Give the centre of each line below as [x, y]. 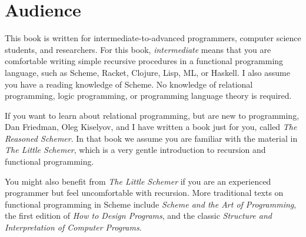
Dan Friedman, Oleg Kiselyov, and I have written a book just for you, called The [151, 127]
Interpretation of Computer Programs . [73, 227]
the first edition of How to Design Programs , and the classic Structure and [138, 216]
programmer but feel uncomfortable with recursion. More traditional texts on [144, 193]
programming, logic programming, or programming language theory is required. [148, 96]
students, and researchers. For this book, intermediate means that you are [138, 49]
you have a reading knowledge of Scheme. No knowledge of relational [129, 84]
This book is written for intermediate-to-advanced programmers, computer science [153, 38]
